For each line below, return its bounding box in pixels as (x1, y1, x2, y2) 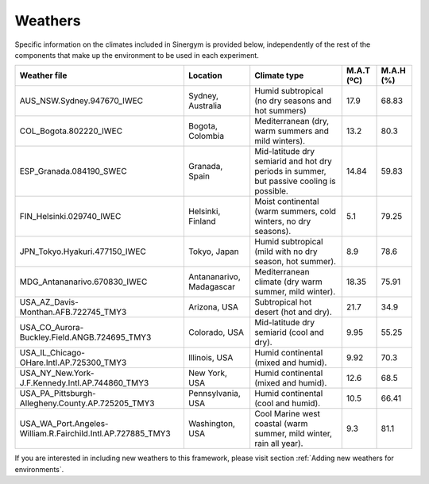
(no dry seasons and (254, 95, 332, 106)
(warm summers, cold (254, 206, 337, 217)
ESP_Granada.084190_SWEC (19, 166, 127, 177)
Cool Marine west (254, 409, 321, 420)
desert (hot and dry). (254, 306, 333, 317)
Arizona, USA (187, 302, 238, 313)
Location (187, 70, 222, 81)
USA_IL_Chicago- (19, 348, 85, 359)
